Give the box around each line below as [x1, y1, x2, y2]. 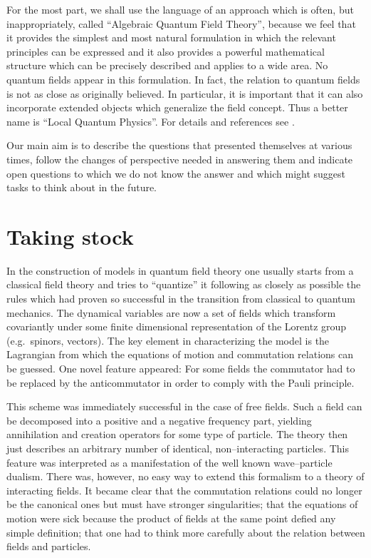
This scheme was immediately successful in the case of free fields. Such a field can [6, 399, 362, 414]
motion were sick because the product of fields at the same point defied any [6, 510, 336, 525]
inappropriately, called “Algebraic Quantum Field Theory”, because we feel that [6, 16, 356, 31]
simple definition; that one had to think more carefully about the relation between [6, 524, 365, 539]
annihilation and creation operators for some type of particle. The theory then [6, 427, 348, 442]
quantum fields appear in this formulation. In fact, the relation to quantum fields [6, 71, 360, 86]
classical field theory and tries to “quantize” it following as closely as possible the [6, 277, 361, 292]
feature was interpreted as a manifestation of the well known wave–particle [6, 455, 333, 470]
